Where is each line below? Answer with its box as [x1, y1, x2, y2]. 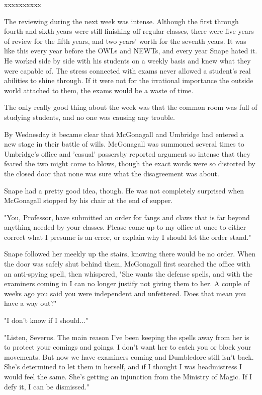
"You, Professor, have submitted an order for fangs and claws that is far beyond [4, 212, 250, 222]
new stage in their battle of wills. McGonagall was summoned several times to [4, 139, 244, 149]
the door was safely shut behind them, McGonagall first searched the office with [4, 258, 250, 269]
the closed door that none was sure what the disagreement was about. [4, 168, 219, 178]
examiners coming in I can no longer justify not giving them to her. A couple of [4, 278, 249, 289]
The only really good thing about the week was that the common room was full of [4, 102, 257, 112]
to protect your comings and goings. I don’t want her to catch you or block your [4, 342, 251, 352]
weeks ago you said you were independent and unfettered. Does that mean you [4, 288, 246, 298]
